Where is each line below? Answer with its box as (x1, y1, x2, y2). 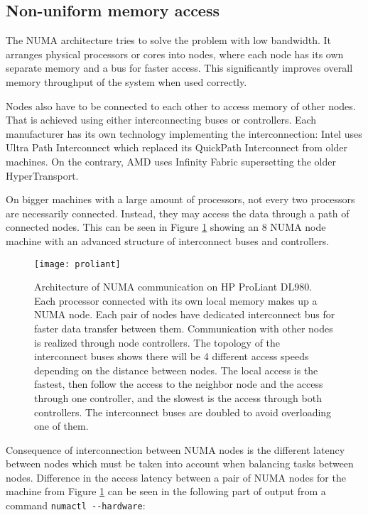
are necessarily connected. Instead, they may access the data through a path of (6, 205, 350, 220)
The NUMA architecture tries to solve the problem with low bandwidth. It (6, 33, 332, 48)
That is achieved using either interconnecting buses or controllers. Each (6, 112, 317, 127)
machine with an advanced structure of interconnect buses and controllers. (6, 233, 330, 248)
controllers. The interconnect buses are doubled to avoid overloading (34, 404, 332, 419)
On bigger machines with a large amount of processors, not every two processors (6, 192, 355, 207)
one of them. (34, 418, 89, 433)
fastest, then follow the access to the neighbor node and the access (34, 376, 323, 391)
